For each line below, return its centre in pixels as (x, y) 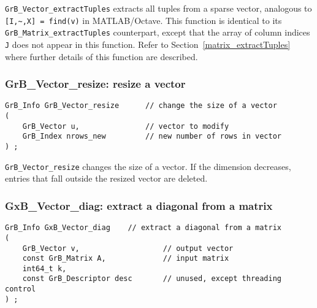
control (21, 289)
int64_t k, (44, 268)
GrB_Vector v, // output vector (128, 248)
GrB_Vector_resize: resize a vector (95, 84)
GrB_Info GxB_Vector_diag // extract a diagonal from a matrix (143, 228)
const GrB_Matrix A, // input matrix (126, 259)
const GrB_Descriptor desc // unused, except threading (152, 279)
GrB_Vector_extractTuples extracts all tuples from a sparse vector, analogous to (158, 8)
